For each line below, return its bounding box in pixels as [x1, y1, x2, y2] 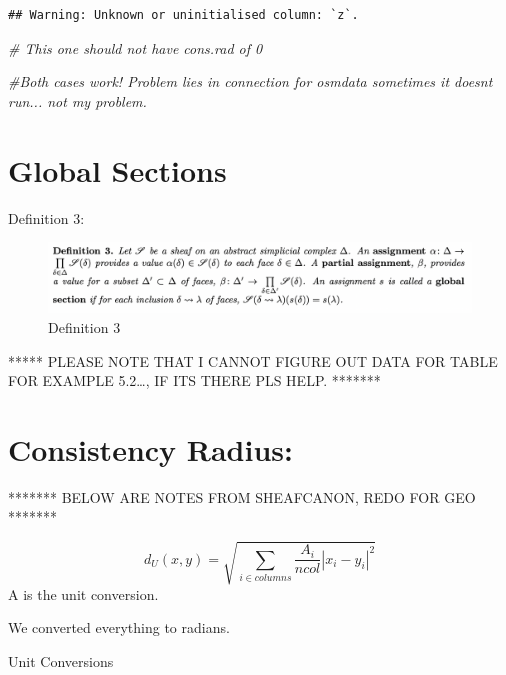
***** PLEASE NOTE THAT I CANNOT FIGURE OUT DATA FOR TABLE [8, 350, 498, 371]
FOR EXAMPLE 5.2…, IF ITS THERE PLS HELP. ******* [8, 370, 381, 391]
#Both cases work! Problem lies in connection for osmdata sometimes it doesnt [8, 71, 493, 92]
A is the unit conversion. [8, 583, 159, 604]
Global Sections [8, 149, 227, 190]
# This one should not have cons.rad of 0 [8, 37, 263, 58]
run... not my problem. [8, 90, 147, 111]
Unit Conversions [8, 650, 114, 671]
